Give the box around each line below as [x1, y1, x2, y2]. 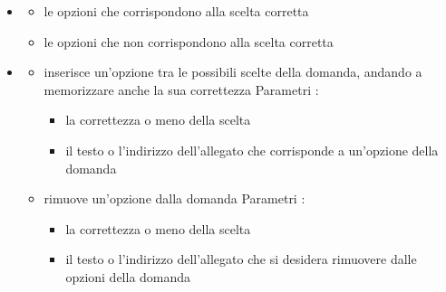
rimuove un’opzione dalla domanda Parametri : [44, 189, 305, 208]
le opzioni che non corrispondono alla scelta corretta [44, 32, 334, 51]
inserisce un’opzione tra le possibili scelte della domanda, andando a [44, 62, 422, 81]
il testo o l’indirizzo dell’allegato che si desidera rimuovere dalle [65, 250, 417, 268]
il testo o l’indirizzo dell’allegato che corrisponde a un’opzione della [65, 140, 439, 159]
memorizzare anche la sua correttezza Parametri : [44, 80, 319, 99]
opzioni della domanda [65, 267, 191, 286]
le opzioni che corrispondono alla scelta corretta [44, 2, 309, 20]
